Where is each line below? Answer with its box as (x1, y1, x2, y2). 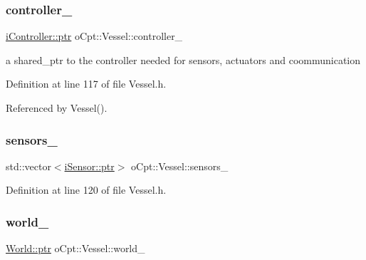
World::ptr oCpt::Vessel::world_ (6, 241, 145, 256)
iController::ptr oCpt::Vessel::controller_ (6, 28, 183, 43)
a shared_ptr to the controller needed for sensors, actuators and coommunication (6, 52, 361, 67)
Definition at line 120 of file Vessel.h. (6, 182, 167, 197)
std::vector (6, 158, 51, 173)
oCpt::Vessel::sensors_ (131, 158, 229, 173)
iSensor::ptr (64, 158, 115, 173)
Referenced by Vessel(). (6, 100, 108, 115)
